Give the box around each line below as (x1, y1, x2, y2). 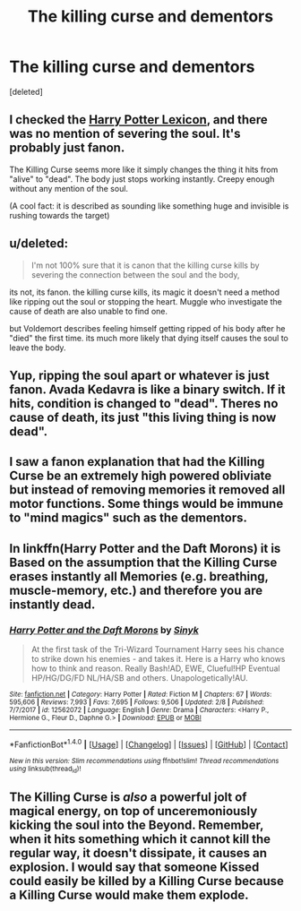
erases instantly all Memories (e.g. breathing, (9, 569, 269, 584)
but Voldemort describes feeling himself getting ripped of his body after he (9, 322, 286, 333)
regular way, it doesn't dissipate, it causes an (9, 846, 267, 861)
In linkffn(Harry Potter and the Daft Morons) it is (9, 540, 281, 556)
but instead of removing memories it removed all (9, 482, 286, 498)
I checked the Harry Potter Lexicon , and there (9, 112, 269, 127)
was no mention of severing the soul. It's (9, 126, 241, 142)
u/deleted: (9, 236, 69, 252)
